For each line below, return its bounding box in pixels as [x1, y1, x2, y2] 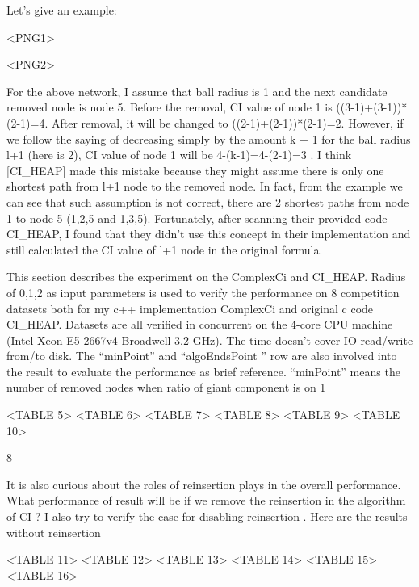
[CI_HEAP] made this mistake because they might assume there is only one [6, 161, 384, 178]
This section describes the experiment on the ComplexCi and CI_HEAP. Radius [6, 268, 406, 285]
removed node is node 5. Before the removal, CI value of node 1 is [6, 99, 333, 115]
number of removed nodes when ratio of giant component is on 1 [6, 379, 326, 396]
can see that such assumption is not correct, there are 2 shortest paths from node [6, 193, 409, 210]
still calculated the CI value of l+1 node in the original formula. [6, 241, 323, 258]
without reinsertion [6, 523, 101, 540]
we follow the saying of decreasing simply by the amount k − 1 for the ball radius [6, 130, 411, 147]
